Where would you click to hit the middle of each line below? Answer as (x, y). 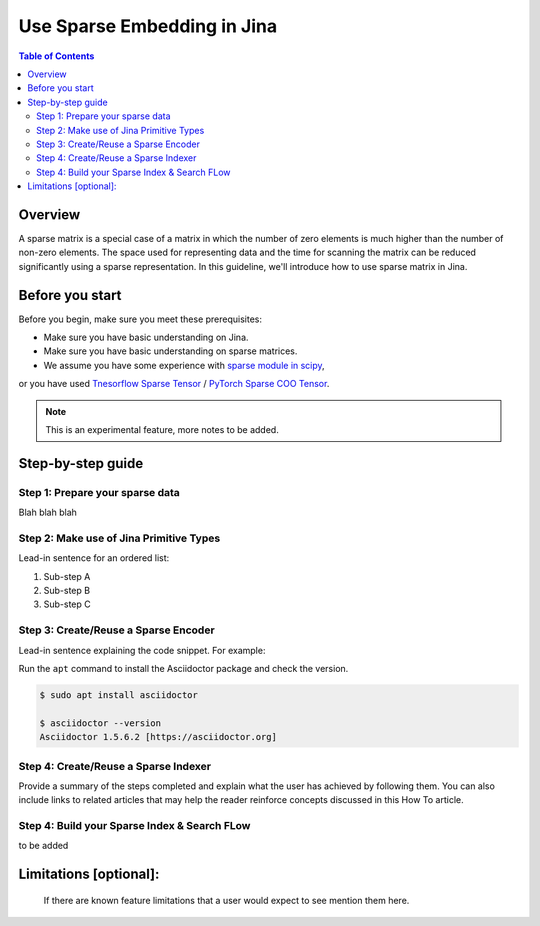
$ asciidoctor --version (100, 723)
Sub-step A (67, 576)
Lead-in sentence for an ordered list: (94, 558)
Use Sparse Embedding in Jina (148, 26)
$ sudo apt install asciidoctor (119, 694)
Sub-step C (67, 604)
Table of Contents (56, 56)
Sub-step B (66, 591)
